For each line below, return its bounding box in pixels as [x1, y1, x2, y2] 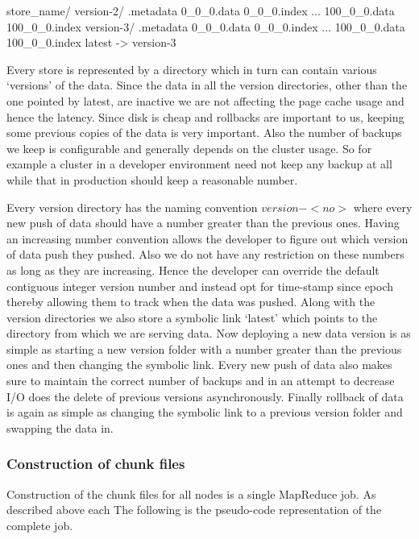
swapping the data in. [6, 419, 114, 436]
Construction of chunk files [6, 454, 185, 474]
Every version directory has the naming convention [6, 198, 258, 215]
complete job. [6, 516, 73, 533]
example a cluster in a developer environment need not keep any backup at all [6, 155, 392, 172]
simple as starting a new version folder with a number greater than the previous [6, 340, 402, 357]
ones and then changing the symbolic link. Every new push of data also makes [6, 356, 392, 373]
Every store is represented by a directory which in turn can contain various [6, 60, 377, 77]
